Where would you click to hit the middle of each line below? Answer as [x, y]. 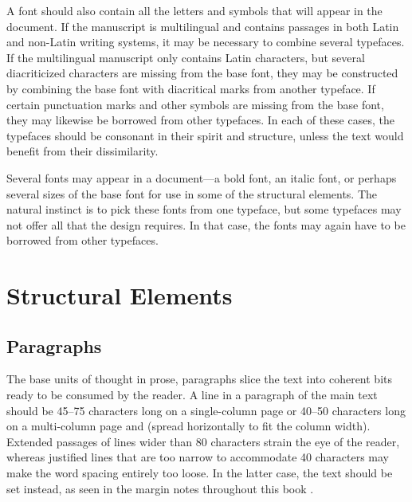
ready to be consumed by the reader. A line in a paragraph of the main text [192, 395]
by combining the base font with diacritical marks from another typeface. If [191, 88]
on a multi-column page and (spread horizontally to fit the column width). [188, 426]
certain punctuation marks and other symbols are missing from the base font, [195, 104]
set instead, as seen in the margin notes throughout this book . [160, 488]
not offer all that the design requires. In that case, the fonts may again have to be [206, 224]
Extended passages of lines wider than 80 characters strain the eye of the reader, [203, 441]
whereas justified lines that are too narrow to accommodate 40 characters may [198, 457]
